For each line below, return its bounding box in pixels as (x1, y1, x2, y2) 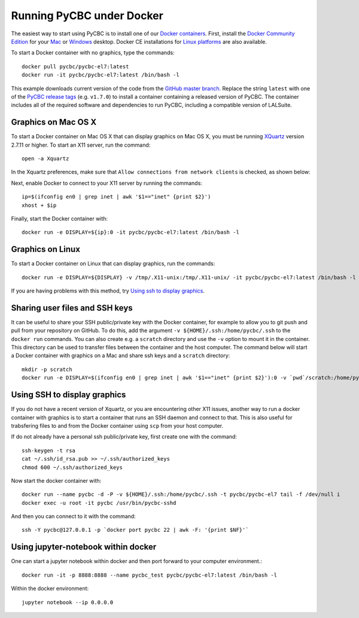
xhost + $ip (22, 202, 57, 209)
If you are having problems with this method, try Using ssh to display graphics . (11, 287, 205, 294)
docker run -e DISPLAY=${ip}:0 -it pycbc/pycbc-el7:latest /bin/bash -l (22, 229, 239, 236)
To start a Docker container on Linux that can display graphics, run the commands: (11, 260, 215, 267)
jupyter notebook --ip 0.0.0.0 (22, 599, 114, 605)
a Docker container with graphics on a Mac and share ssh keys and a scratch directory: (11, 352, 230, 359)
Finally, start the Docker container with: (11, 215, 108, 222)
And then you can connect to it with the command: (11, 513, 136, 520)
